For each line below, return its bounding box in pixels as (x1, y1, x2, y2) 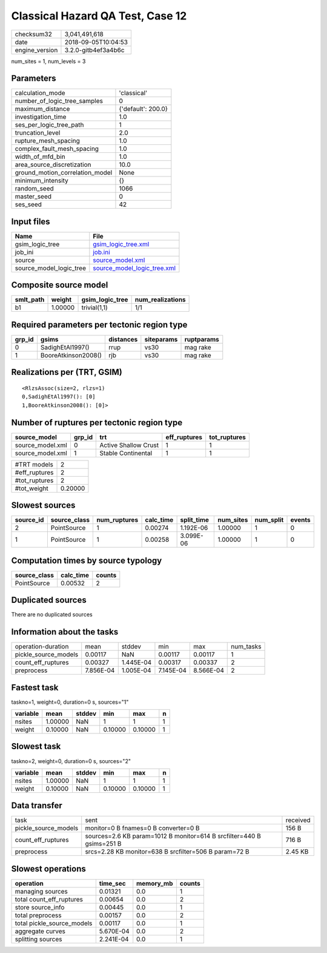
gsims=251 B (85, 840, 122, 848)
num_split (254, 516, 284, 524)
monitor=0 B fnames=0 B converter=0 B (85, 824, 200, 832)
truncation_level (15, 129, 61, 137)
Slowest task (11, 741, 61, 752)
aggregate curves (15, 927, 66, 935)
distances (108, 335, 138, 343)
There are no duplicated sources (11, 611, 93, 618)
